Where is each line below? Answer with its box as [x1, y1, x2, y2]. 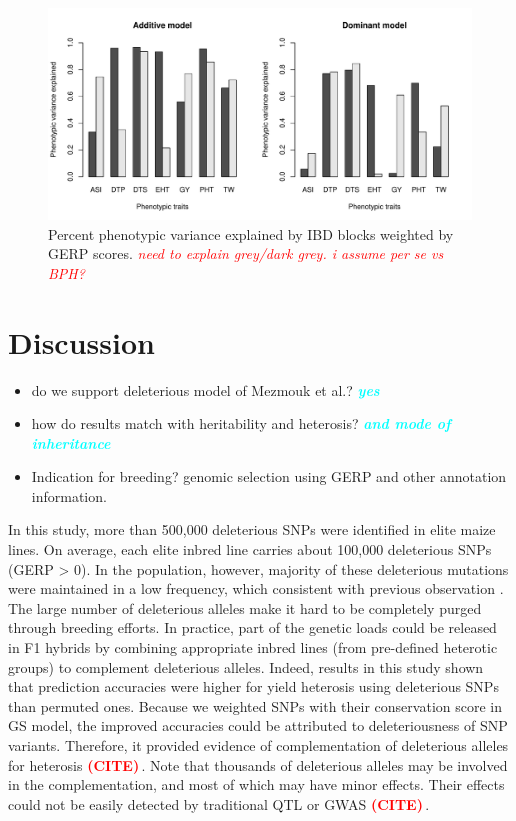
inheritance [31, 432, 111, 453]
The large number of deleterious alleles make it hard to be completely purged [8, 597, 482, 618]
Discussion [8, 321, 155, 362]
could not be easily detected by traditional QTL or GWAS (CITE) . [8, 793, 430, 814]
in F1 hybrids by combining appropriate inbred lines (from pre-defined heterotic [8, 637, 498, 658]
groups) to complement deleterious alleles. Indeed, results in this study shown [8, 656, 484, 677]
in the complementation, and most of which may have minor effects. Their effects [8, 774, 505, 795]
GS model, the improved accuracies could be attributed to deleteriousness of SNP [8, 715, 508, 736]
